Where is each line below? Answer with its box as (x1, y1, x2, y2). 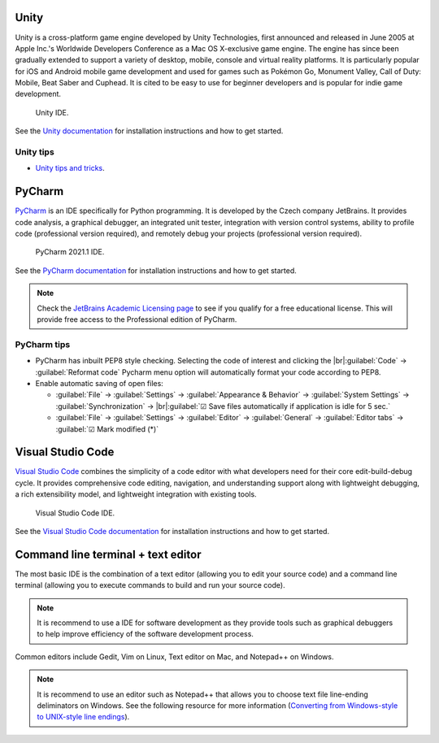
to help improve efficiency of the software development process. (37, 629, 254, 639)
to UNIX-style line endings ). (37, 712, 130, 722)
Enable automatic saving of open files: (35, 378, 164, 388)
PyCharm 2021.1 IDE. (35, 247, 105, 257)
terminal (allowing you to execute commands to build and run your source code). (15, 580, 285, 590)
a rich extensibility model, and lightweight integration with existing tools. (15, 489, 257, 499)
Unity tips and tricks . (35, 163, 105, 173)
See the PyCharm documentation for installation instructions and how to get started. (15, 265, 297, 276)
